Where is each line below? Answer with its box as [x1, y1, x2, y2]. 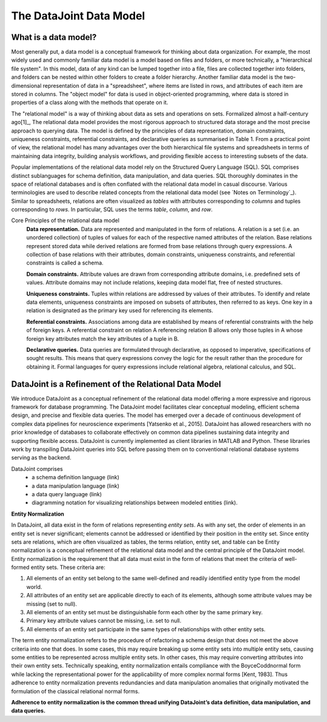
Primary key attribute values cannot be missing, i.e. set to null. [26, 617, 182, 625]
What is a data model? [11, 32, 97, 42]
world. [26, 583, 42, 590]
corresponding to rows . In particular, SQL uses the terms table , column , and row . [11, 206, 213, 213]
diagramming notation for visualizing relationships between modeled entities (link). [31, 499, 238, 507]
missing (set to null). [26, 600, 78, 608]
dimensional [11, 82, 42, 89]
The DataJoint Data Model [11, 9, 145, 22]
